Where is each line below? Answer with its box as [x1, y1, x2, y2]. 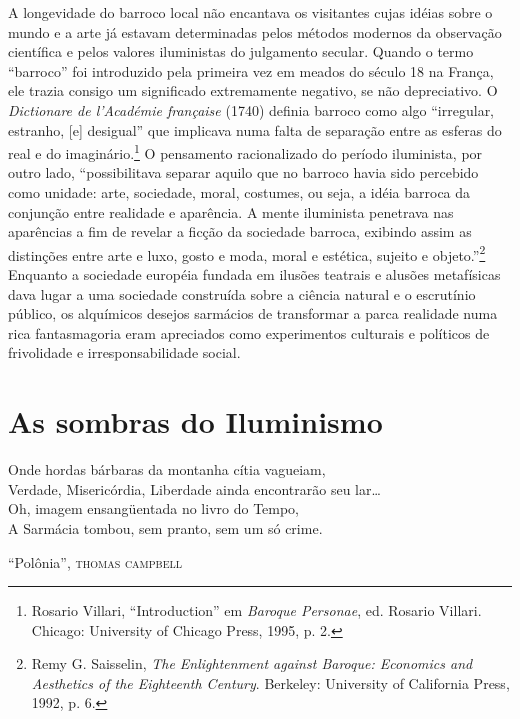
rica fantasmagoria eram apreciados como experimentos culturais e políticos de [8, 322, 490, 343]
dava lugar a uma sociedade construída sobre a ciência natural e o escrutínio [8, 283, 476, 304]
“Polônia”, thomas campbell [8, 551, 182, 572]
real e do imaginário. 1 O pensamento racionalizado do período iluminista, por [8, 140, 483, 163]
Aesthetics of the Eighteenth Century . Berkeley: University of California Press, [31, 672, 510, 693]
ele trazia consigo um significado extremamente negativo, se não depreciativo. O [8, 80, 498, 101]
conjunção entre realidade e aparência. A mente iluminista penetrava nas [8, 201, 454, 222]
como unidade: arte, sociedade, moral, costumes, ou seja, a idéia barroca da [8, 182, 471, 202]
